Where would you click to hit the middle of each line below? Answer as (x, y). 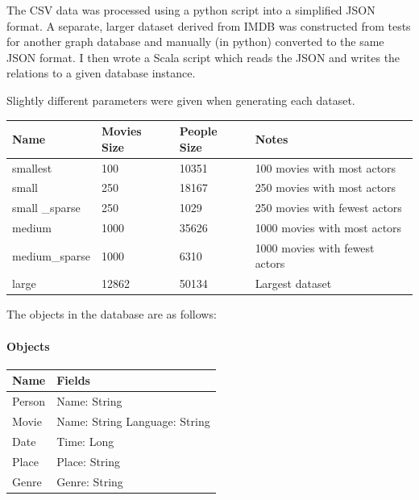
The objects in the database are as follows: (112, 314)
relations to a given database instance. (101, 73)
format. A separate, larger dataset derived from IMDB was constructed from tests (209, 25)
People (198, 131)
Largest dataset (293, 283)
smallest (32, 167)
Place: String (89, 461)
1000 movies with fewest (315, 247)
